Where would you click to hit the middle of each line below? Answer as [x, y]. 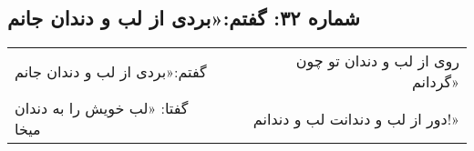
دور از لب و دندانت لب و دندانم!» [356, 118]
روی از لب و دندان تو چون [377, 61]
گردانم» [435, 82]
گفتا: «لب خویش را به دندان [102, 108]
